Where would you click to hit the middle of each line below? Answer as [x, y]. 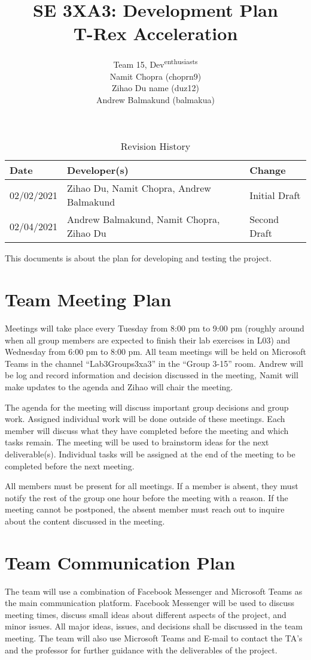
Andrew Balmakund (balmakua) [155, 99]
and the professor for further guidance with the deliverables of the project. [141, 650]
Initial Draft [275, 195]
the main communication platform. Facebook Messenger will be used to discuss [150, 603]
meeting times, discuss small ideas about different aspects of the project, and [146, 614]
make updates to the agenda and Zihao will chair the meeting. [119, 387]
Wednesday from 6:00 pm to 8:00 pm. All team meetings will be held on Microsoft [155, 352]
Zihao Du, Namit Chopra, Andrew [139, 188]
